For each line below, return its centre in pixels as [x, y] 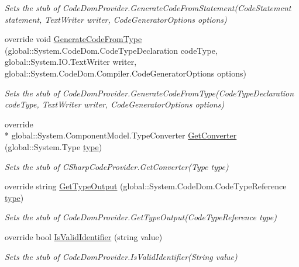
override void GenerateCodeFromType [73, 39]
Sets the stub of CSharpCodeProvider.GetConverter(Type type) [117, 166]
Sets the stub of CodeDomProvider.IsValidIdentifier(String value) [121, 256]
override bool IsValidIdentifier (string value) [84, 236]
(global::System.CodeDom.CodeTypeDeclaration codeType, [111, 50]
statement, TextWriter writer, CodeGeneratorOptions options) [116, 19]
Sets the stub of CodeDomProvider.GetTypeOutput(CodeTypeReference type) [141, 217]
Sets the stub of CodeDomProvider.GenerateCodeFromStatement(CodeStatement [148, 8]
